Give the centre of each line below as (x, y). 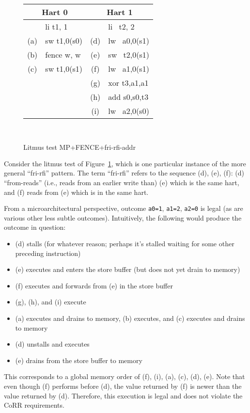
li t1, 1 (56, 26)
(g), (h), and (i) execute (51, 302)
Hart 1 (120, 12)
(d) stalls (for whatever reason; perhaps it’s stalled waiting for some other (125, 244)
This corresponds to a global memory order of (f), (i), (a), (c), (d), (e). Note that (125, 376)
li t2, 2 (121, 26)
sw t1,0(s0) (64, 40)
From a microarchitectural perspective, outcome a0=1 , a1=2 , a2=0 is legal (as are (124, 208)
